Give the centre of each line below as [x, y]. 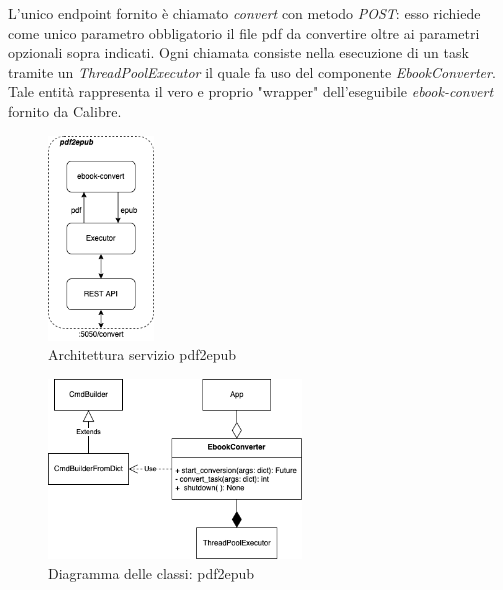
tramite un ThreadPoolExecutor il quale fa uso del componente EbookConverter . [252, 71]
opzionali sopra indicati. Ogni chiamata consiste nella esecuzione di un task [238, 52]
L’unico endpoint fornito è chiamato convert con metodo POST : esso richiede [244, 13]
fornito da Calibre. [65, 110]
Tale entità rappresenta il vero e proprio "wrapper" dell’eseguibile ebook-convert [251, 91]
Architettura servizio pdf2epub [142, 354]
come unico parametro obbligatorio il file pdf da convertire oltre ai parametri [244, 32]
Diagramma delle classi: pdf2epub [151, 572]
